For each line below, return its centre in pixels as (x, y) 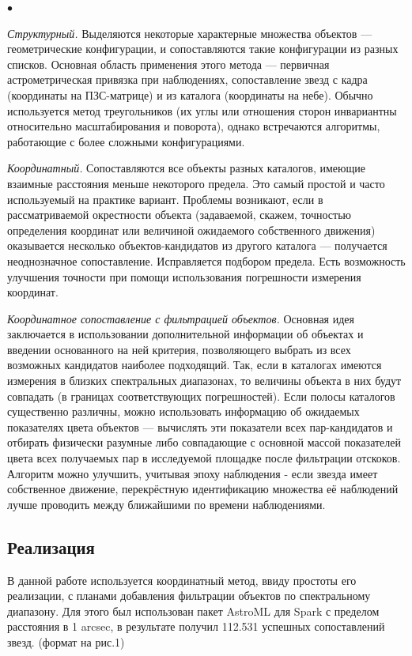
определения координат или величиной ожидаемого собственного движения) (191, 230)
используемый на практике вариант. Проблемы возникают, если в (165, 199)
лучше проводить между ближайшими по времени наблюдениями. (166, 504)
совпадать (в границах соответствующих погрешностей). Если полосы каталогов (201, 396)
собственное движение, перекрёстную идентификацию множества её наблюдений (203, 489)
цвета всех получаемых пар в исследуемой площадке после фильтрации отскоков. (204, 458)
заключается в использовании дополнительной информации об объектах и (185, 334)
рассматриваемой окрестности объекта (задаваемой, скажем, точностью (179, 215)
